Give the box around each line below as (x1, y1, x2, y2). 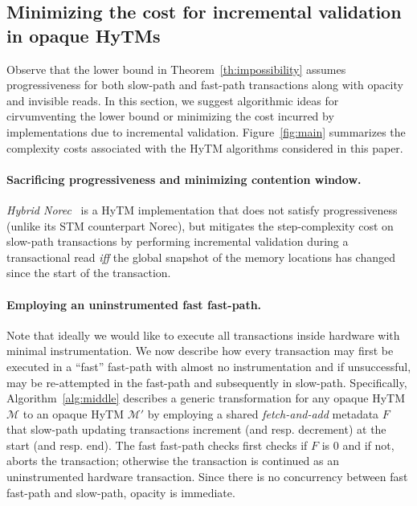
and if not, (342, 436, 395, 453)
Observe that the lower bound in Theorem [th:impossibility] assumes (6, 60, 346, 77)
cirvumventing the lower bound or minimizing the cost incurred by (6, 108, 334, 124)
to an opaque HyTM (22, 405, 124, 422)
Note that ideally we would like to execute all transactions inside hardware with (6, 326, 400, 343)
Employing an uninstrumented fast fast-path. (6, 296, 262, 312)
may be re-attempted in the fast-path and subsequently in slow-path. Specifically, (6, 373, 407, 390)
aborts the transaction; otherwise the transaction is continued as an (6, 452, 340, 469)
